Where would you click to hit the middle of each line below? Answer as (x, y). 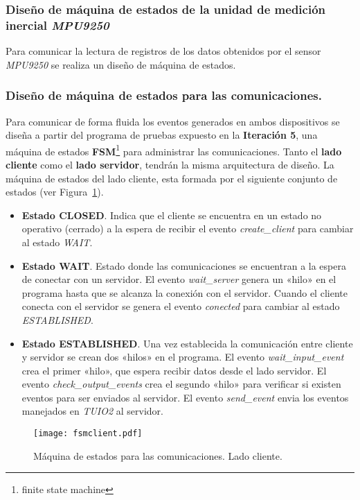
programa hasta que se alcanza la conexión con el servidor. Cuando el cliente (184, 292)
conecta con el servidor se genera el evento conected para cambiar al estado (181, 306)
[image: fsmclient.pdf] (88, 434)
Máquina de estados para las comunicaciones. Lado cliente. (158, 455)
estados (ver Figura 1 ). (55, 192)
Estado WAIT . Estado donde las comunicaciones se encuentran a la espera (184, 265)
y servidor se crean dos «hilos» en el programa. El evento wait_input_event (183, 357)
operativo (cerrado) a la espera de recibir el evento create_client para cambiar (188, 229)
